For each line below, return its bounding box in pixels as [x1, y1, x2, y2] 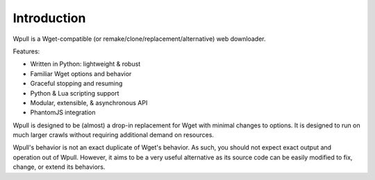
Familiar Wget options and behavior [30, 69, 132, 78]
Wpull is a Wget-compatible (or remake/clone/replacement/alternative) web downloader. [12, 35, 267, 43]
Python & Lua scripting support [30, 89, 119, 97]
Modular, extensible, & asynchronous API [30, 98, 148, 107]
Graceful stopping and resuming [30, 80, 123, 88]
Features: [12, 47, 40, 55]
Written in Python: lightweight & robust [30, 60, 141, 69]
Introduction [12, 10, 86, 26]
